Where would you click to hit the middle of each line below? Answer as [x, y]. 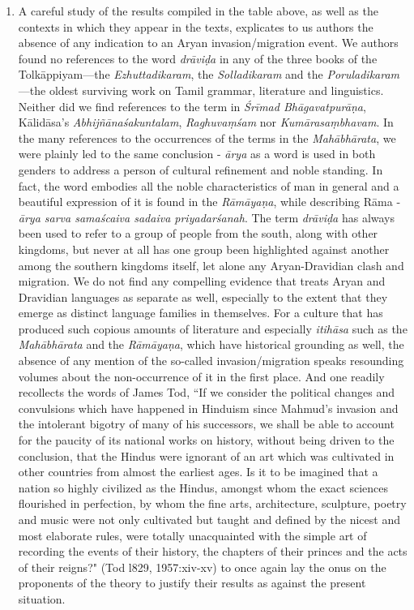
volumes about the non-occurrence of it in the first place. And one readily [201, 376]
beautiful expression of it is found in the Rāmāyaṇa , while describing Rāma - [209, 202]
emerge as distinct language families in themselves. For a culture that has [201, 313]
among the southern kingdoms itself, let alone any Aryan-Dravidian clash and [211, 265]
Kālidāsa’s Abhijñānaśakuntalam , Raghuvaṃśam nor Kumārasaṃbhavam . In [206, 122]
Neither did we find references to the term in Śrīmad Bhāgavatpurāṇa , [192, 106]
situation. [42, 598]
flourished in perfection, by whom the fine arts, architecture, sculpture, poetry [212, 503]
